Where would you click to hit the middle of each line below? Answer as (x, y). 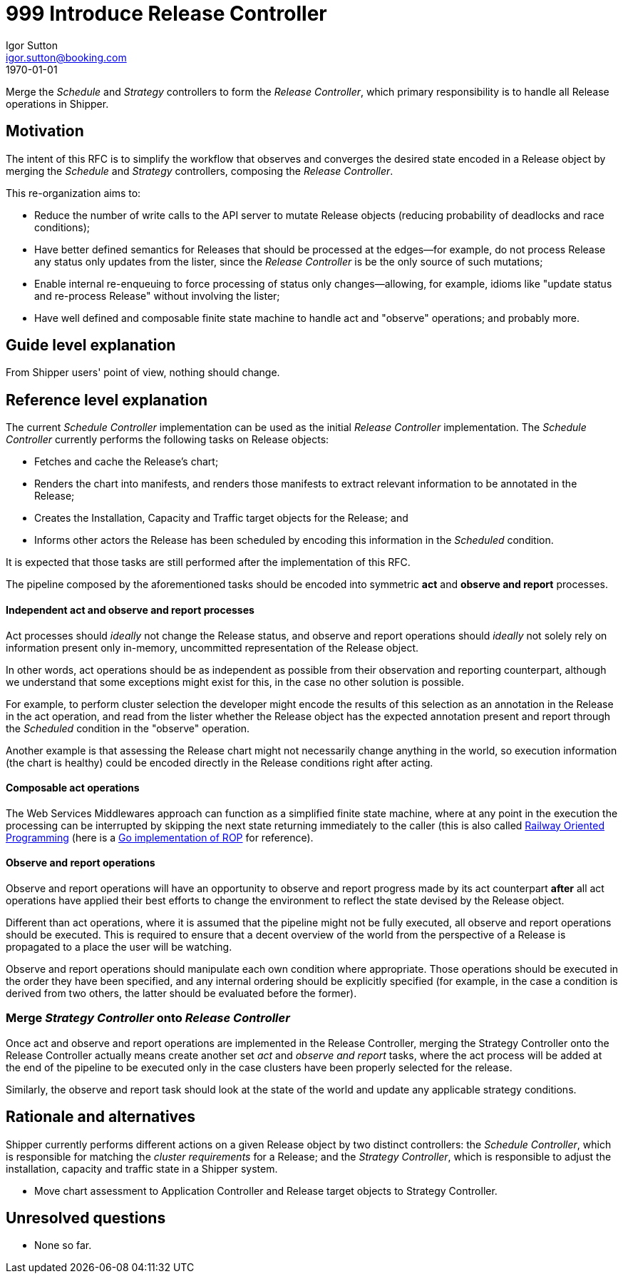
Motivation (45, 131)
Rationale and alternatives (101, 1117)
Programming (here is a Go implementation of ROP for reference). (160, 837)
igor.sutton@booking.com (66, 57)
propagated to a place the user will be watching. (119, 946)
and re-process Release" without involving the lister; (157, 295)
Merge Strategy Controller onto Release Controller (148, 1018)
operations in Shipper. (57, 103)
